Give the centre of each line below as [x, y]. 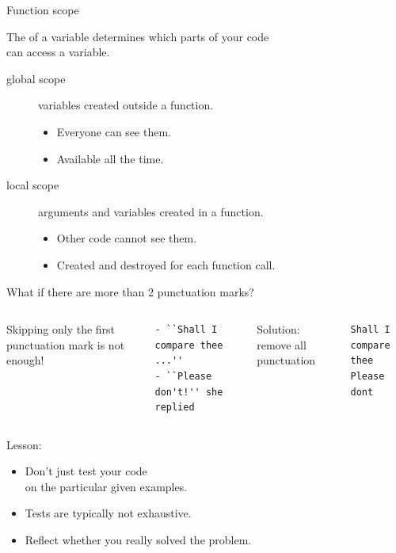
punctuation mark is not [66, 344]
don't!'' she [189, 392]
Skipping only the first [61, 329]
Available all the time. [110, 158]
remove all [282, 344]
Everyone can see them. [114, 131]
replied [175, 408]
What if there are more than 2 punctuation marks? [130, 291]
